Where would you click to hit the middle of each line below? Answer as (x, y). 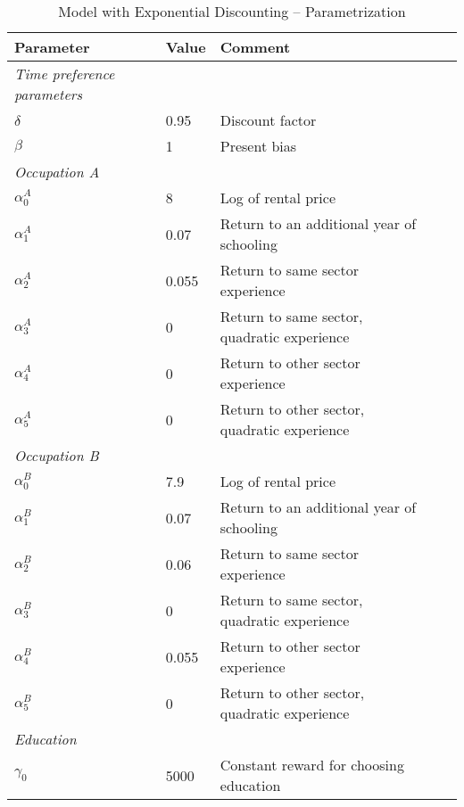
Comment (255, 47)
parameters (49, 94)
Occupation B (57, 455)
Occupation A (57, 172)
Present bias (258, 146)
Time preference (65, 74)
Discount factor (268, 120)
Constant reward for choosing (312, 765)
